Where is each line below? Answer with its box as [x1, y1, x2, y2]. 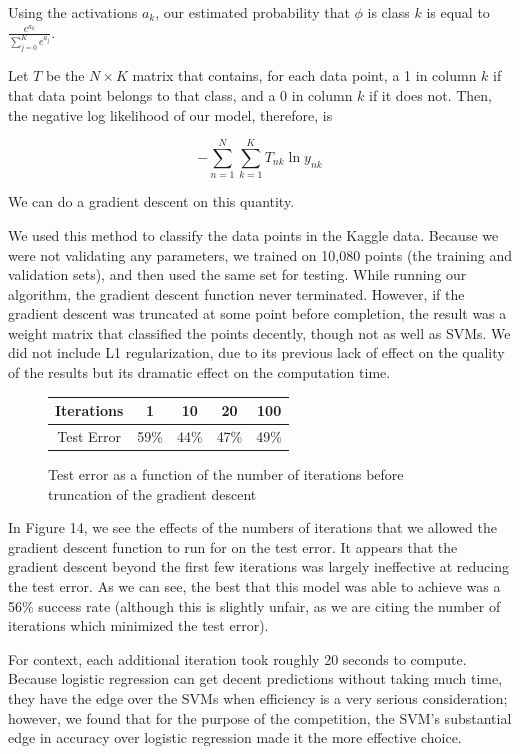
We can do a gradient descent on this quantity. [8, 191, 295, 212]
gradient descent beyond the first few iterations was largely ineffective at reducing [8, 556, 509, 577]
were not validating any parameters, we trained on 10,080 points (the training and [8, 244, 512, 265]
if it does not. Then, [369, 85, 493, 106]
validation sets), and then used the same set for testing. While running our [8, 264, 467, 285]
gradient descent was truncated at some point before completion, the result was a [8, 303, 507, 324]
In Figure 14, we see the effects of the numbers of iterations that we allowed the [8, 517, 497, 538]
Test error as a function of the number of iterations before [48, 464, 404, 485]
